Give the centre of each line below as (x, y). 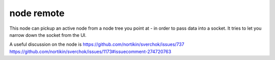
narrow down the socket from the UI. (48, 35)
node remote (37, 13)
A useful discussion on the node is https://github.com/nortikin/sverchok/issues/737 (97, 44)
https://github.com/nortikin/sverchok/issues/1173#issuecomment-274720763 (90, 51)
